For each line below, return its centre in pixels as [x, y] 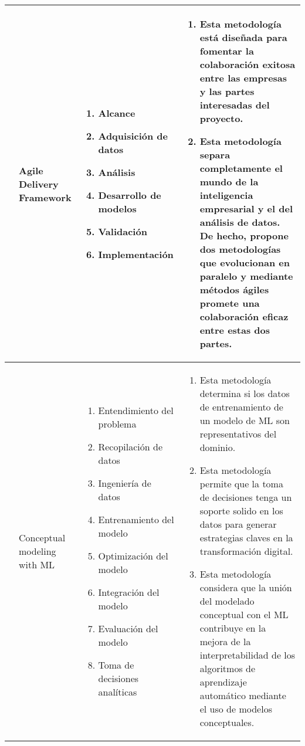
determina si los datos [245, 393]
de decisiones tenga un [246, 497]
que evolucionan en [245, 262]
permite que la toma [241, 484]
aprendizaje [223, 682]
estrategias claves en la [246, 538]
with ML [37, 564]
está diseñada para [243, 37]
